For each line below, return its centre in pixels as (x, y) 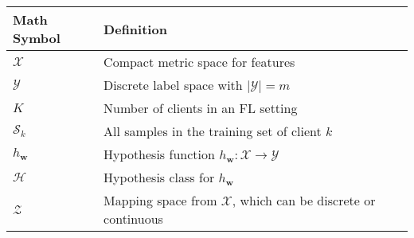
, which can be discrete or (304, 200)
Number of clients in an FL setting (201, 108)
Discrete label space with (173, 85)
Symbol (37, 38)
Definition (135, 29)
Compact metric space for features (199, 62)
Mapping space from (160, 200)
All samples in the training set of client (213, 131)
